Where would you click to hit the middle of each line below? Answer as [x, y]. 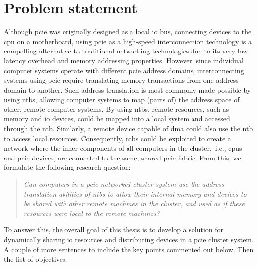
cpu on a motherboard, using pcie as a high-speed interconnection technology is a [128, 41]
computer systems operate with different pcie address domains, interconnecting [124, 70]
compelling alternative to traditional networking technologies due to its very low [126, 51]
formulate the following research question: [67, 167]
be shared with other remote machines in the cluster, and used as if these [134, 203]
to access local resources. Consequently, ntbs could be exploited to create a [118, 138]
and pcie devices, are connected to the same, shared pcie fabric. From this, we [123, 157]
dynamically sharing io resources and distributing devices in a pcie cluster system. [129, 239]
